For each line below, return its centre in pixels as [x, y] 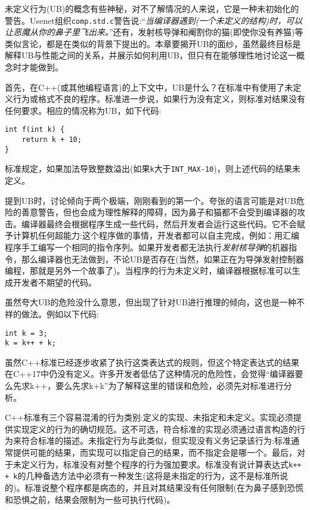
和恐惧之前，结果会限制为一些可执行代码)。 [90, 499]
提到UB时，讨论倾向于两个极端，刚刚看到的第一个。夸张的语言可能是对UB [151, 200]
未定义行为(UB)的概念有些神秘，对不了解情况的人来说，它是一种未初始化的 [152, 8]
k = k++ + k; [30, 343]
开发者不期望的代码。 [55, 282]
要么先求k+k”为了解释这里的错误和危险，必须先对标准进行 [170, 386]
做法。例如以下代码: [60, 313]
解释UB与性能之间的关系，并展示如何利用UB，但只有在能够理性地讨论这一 [151, 55]
